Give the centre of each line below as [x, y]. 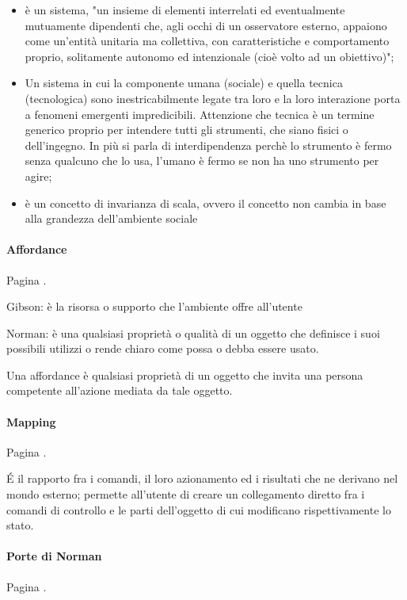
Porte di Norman [54, 556]
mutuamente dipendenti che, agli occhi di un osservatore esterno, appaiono [206, 25]
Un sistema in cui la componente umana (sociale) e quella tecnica [184, 83]
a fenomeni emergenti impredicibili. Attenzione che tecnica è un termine [200, 114]
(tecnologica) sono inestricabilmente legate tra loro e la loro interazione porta [213, 98]
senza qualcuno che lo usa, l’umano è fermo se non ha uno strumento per [202, 161]
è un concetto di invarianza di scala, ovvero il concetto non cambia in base [205, 203]
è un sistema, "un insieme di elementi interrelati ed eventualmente [185, 10]
